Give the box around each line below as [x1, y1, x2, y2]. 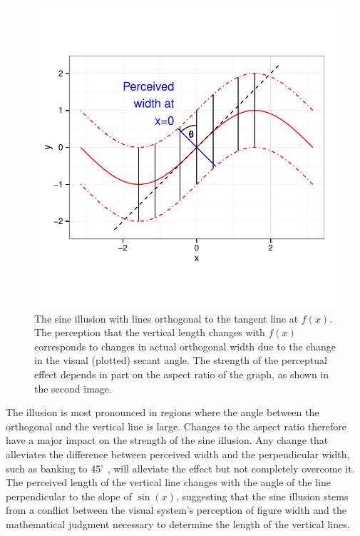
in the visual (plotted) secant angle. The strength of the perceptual [34, 353, 327, 368]
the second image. [34, 380, 112, 395]
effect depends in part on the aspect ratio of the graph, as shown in [34, 366, 329, 381]
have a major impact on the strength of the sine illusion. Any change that [6, 433, 329, 447]
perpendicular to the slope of [6, 488, 132, 503]
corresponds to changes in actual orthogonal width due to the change [34, 338, 336, 353]
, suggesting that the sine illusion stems [175, 488, 349, 503]
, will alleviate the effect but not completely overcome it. [107, 460, 355, 475]
